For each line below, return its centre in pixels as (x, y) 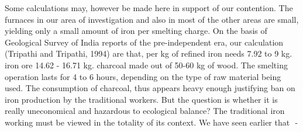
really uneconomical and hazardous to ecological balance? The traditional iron (145, 111)
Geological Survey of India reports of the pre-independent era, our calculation (144, 42)
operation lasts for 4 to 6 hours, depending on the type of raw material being (143, 76)
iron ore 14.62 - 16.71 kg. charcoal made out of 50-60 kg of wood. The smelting (146, 65)
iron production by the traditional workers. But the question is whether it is (141, 99)
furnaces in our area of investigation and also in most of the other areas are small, (152, 19)
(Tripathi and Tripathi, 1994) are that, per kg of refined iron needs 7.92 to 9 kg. (149, 53)
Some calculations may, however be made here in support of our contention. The (149, 8)
